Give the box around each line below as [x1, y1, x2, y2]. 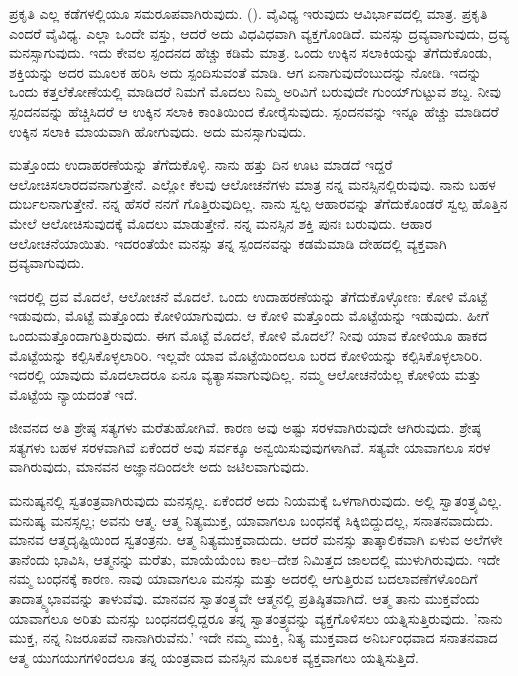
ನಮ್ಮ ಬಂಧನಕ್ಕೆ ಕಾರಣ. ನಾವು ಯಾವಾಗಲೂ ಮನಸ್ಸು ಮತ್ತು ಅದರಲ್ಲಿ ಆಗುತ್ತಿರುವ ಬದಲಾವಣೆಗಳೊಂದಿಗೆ [9, 568, 478, 589]
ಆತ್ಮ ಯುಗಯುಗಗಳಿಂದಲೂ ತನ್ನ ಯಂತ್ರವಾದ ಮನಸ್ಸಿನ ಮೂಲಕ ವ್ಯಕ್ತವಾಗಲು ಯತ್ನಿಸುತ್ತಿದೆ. [9, 646, 419, 667]
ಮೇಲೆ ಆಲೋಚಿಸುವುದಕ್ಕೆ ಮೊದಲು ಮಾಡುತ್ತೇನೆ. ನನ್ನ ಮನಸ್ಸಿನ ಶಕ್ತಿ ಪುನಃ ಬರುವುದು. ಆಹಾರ [9, 212, 432, 233]
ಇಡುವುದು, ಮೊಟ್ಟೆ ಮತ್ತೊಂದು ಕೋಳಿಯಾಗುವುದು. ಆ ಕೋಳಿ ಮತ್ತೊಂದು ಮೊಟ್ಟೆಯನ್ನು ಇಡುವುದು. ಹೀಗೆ [9, 305, 489, 326]
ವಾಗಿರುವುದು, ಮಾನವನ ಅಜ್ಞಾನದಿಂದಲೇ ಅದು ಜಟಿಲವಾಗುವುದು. [9, 456, 310, 477]
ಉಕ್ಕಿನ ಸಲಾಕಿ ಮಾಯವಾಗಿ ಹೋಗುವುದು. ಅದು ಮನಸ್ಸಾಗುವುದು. [9, 120, 307, 141]
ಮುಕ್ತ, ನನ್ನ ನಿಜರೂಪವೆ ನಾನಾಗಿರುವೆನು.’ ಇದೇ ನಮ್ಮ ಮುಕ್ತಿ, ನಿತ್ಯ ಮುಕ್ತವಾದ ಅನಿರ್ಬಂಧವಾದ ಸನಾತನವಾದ [9, 627, 498, 648]
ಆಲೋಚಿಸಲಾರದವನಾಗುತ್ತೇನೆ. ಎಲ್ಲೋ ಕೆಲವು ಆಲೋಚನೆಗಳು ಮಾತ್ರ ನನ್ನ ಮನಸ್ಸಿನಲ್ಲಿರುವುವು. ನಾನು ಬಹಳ [9, 173, 496, 194]
